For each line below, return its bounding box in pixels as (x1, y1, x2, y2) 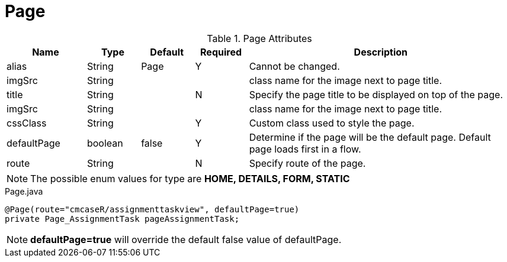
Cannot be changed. (249, 60, 340, 72)
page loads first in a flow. (249, 143, 361, 155)
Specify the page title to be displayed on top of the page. (249, 88, 503, 101)
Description (354, 46, 408, 58)
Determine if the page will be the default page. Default (249, 131, 491, 143)
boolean (86, 137, 123, 149)
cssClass (7, 117, 47, 129)
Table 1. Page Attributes (207, 32, 312, 44)
